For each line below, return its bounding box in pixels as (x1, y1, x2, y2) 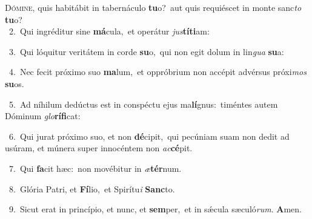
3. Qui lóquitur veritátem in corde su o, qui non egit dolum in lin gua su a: (8, 45, 284, 57)
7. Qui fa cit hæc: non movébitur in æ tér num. (8, 162, 182, 174)
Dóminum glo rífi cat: (5, 109, 81, 122)
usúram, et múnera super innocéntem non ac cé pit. (5, 142, 193, 154)
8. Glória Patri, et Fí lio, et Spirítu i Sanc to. (8, 182, 175, 195)
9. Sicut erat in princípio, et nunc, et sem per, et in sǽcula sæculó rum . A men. (8, 203, 302, 215)
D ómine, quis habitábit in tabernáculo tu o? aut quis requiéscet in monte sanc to (5, 1, 302, 13)
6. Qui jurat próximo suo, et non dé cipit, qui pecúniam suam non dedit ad (8, 129, 290, 142)
